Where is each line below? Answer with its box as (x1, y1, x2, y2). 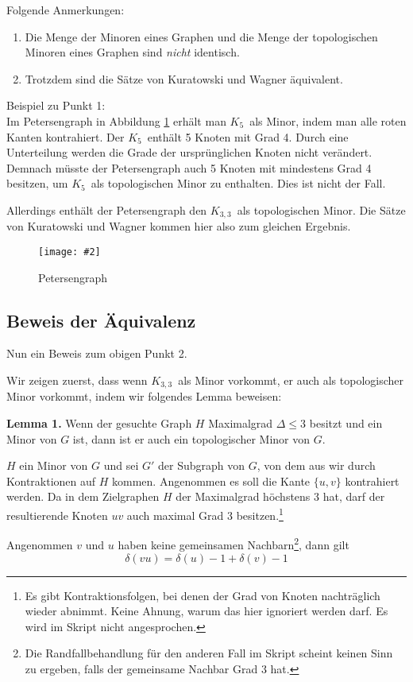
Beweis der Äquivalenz (6, 308, 196, 332)
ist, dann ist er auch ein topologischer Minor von (72, 430, 311, 447)
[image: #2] (38, 246, 101, 258)
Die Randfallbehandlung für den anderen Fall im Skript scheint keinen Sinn (25, 645, 393, 661)
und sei (103, 457, 139, 474)
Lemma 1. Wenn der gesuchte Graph (6, 415, 192, 432)
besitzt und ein (309, 415, 383, 432)
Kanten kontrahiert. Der (6, 128, 125, 145)
